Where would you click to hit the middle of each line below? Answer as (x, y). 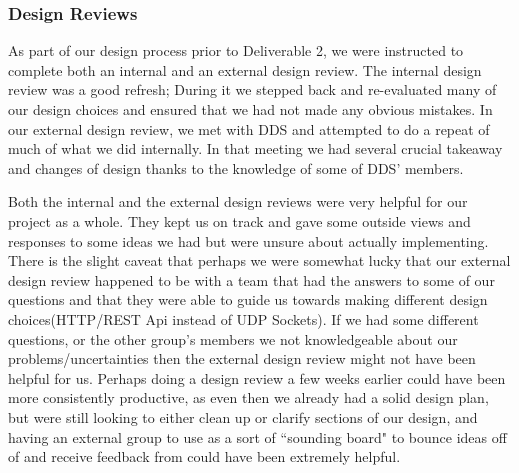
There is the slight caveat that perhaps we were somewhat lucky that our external (259, 260)
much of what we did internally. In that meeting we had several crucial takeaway (255, 148)
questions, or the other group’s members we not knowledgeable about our (233, 338)
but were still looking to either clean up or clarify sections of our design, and (243, 416)
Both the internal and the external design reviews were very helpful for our (238, 201)
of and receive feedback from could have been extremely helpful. (204, 456)
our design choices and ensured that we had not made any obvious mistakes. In (250, 109)
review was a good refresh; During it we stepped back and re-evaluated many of (252, 89)
